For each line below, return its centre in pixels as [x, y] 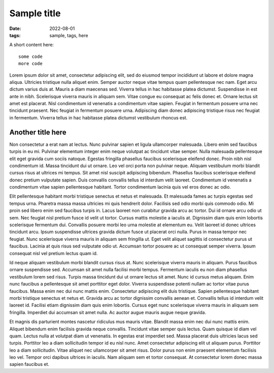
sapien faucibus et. [29, 364]
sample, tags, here [69, 35]
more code [30, 64]
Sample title [35, 13]
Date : [15, 28]
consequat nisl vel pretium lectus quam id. [54, 253]
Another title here [38, 132]
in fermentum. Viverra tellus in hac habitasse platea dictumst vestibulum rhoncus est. [98, 117]
